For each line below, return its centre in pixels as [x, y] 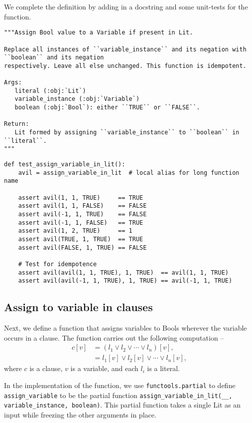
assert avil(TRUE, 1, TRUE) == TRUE [81, 239]
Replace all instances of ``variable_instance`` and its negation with [125, 49]
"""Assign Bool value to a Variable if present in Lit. [99, 33]
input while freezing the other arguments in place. [80, 414]
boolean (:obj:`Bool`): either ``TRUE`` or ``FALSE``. [107, 108]
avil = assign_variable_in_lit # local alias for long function [129, 173]
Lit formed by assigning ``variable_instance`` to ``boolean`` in [127, 133]
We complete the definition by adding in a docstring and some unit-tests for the [126, 6]
